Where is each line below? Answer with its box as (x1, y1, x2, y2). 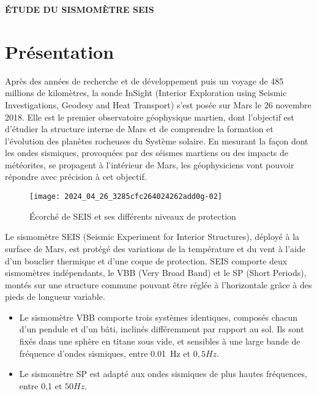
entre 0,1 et (19, 379, 62, 392)
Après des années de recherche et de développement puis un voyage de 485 (5, 74, 284, 87)
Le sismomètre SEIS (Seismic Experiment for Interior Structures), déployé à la (5, 230, 300, 243)
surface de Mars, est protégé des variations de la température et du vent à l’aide (5, 242, 305, 255)
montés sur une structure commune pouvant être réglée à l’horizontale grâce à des (5, 278, 312, 291)
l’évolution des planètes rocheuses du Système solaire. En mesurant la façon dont (5, 134, 308, 147)
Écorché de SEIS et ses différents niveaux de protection (29, 209, 236, 222)
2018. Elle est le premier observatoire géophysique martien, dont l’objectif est (5, 110, 294, 123)
